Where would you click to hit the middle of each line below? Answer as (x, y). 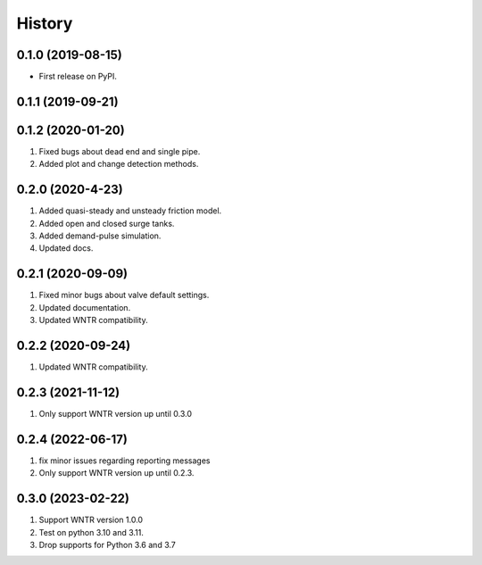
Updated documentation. (85, 307)
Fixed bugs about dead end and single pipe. (120, 151)
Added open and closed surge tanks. (107, 223)
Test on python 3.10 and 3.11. (91, 532)
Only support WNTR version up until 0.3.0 (115, 413)
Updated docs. (66, 248)
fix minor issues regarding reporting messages (125, 461)
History (45, 23)
